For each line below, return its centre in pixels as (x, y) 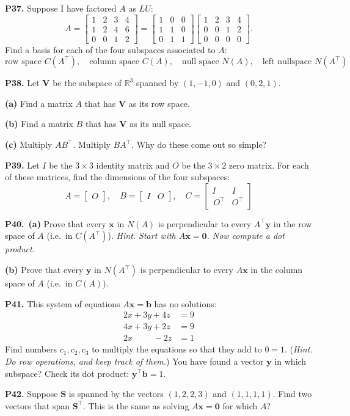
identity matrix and (133, 165)
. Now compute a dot (246, 235)
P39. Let (22, 165)
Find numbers (31, 349)
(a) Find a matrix (39, 103)
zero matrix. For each (269, 165)
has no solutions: (185, 303)
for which (240, 405)
